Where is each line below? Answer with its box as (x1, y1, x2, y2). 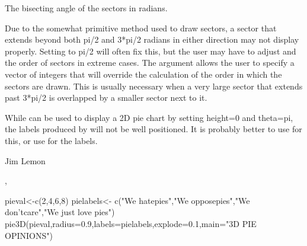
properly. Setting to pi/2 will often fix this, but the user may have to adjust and (5, 44, 296, 57)
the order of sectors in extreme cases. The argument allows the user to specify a (5, 56, 295, 69)
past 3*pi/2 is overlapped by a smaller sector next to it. (5, 91, 207, 104)
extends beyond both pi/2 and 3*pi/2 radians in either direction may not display (5, 33, 299, 46)
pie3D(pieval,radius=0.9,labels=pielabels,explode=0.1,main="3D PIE (5, 217, 257, 229)
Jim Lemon (5, 154, 46, 167)
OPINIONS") (5, 229, 53, 241)
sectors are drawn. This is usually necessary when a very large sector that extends (5, 79, 303, 92)
